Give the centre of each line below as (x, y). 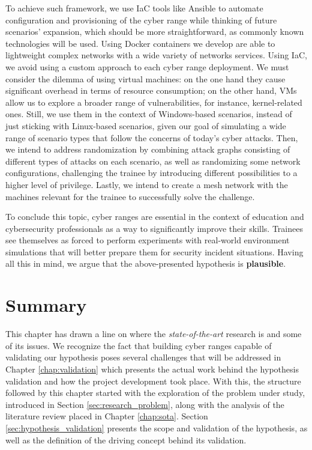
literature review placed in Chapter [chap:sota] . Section (107, 416)
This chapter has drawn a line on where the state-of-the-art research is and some (154, 334)
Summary (46, 305)
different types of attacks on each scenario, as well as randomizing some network (153, 161)
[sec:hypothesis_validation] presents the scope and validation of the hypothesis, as (157, 427)
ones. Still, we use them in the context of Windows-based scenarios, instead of (149, 114)
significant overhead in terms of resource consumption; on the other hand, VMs (151, 90)
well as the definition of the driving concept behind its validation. (126, 439)
